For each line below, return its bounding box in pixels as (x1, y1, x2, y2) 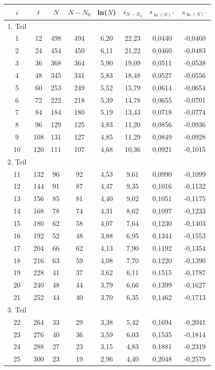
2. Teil (7, 156, 27, 166)
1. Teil (7, 20, 27, 31)
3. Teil (7, 304, 27, 314)
